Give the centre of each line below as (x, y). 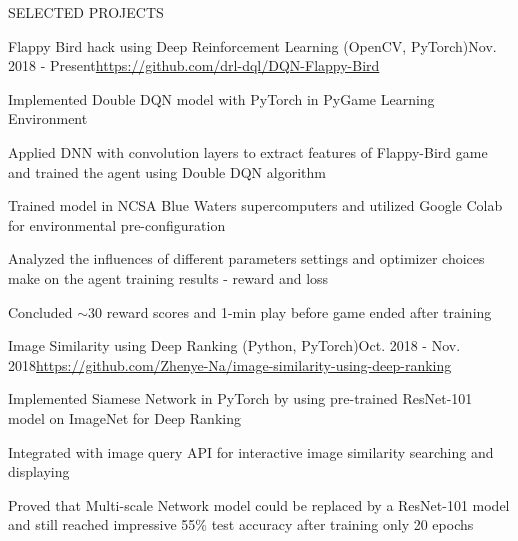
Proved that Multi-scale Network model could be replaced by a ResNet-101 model (259, 504)
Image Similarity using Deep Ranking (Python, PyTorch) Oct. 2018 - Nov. (234, 345)
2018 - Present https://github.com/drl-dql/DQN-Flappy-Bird (194, 65)
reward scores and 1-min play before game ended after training (299, 311)
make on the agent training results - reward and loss (168, 277)
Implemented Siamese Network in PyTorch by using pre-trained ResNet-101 (240, 398)
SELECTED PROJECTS (86, 12)
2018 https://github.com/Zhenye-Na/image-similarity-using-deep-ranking (230, 364)
